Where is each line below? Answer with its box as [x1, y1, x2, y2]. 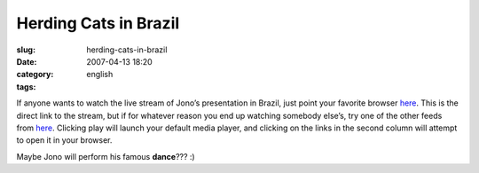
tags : [16, 81, 36, 92]
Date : [16, 56, 37, 67]
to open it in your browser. [16, 135, 113, 145]
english [86, 69, 114, 80]
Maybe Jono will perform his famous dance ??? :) [16, 151, 195, 161]
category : [16, 69, 54, 80]
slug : [16, 44, 35, 55]
